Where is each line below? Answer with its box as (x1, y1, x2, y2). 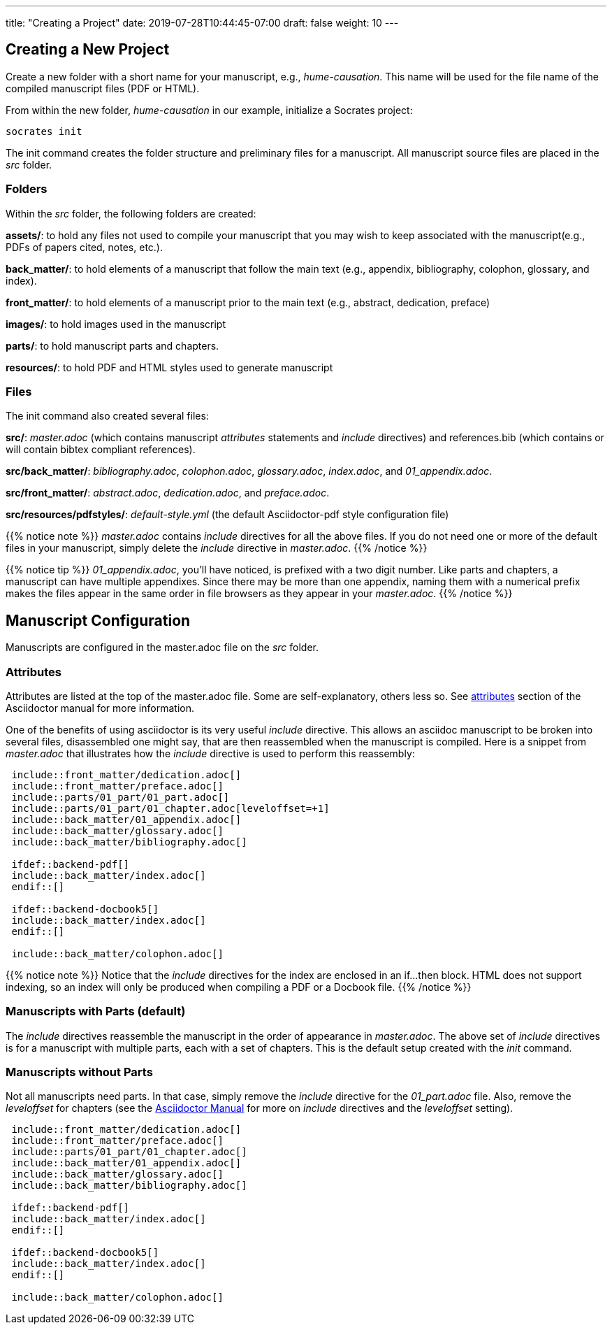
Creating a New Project (6, 41, 170, 59)
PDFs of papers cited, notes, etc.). (6, 241, 163, 253)
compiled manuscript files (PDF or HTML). (6, 82, 200, 94)
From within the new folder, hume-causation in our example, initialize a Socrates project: (6, 103, 413, 116)
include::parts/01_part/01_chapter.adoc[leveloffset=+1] (11, 802, 330, 814)
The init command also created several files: (6, 410, 209, 422)
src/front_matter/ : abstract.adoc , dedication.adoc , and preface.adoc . (6, 487, 330, 499)
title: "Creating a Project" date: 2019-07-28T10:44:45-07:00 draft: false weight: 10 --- (6, 17, 399, 29)
